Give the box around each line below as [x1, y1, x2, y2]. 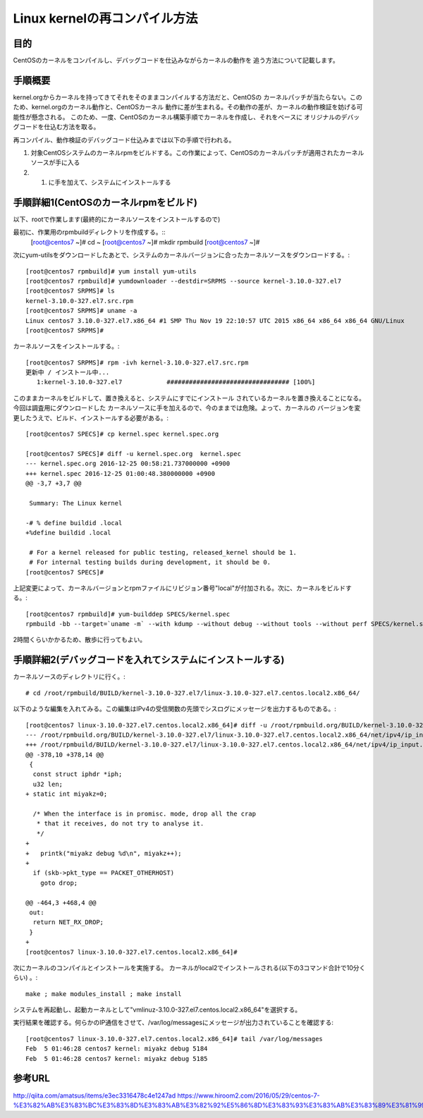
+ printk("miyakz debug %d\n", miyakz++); [25, 849, 183, 857]
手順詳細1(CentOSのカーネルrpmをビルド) [13, 196, 197, 208]
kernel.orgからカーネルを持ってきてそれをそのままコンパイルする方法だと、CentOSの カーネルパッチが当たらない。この [13, 92, 362, 102]
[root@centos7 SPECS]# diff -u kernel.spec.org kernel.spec [25, 450, 241, 457]
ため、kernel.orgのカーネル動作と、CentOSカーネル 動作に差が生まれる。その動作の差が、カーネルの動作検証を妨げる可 [13, 103, 363, 111]
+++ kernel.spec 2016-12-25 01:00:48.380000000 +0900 [25, 469, 215, 477]
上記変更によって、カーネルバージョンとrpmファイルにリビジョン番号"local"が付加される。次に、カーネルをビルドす [13, 584, 352, 592]
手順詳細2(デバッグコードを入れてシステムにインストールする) [13, 654, 285, 666]
